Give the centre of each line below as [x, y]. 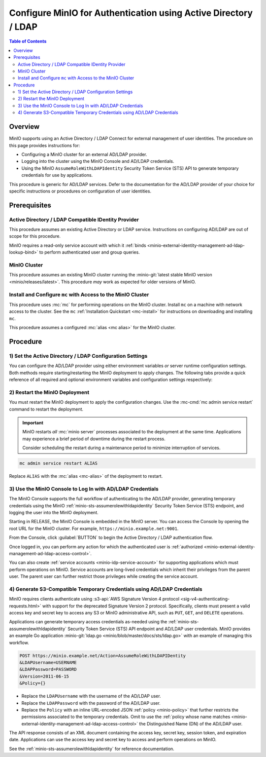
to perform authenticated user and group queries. [89, 252]
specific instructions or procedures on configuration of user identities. [80, 191]
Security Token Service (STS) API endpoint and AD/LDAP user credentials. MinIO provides [159, 629]
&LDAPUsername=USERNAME [48, 662]
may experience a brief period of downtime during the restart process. [94, 439]
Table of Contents [28, 41]
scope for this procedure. [35, 236]
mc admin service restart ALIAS [59, 463]
